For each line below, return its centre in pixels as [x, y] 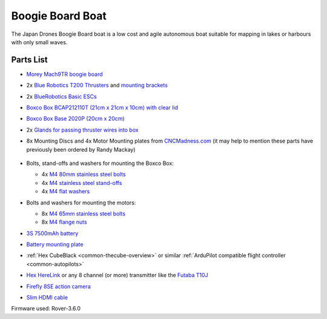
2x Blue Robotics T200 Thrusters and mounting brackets [97, 86]
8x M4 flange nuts [64, 222]
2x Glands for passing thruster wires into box [82, 130]
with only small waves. [39, 42]
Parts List [29, 60]
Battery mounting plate [55, 244]
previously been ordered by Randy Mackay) [81, 149]
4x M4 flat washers [66, 192]
